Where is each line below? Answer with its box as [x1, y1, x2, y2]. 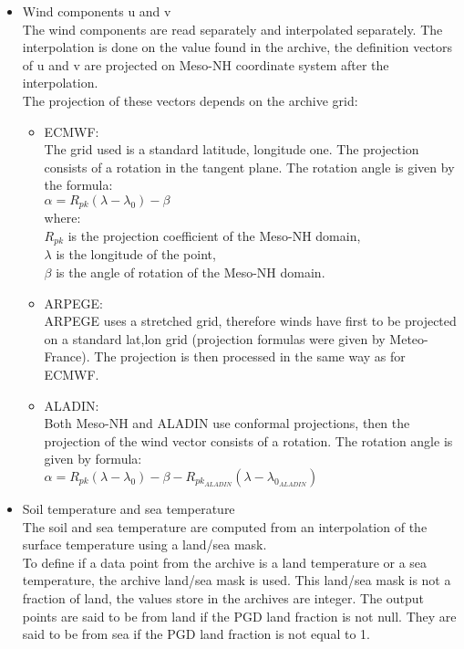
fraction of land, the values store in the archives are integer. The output [22, 588, 425, 607]
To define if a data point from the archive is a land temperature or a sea [22, 552, 428, 571]
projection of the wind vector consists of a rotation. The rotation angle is [44, 431, 453, 450]
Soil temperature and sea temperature [22, 498, 235, 518]
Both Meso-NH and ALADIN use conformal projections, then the [44, 413, 410, 433]
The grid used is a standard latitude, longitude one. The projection [44, 140, 419, 159]
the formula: [44, 175, 113, 194]
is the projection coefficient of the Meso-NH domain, [67, 225, 361, 245]
